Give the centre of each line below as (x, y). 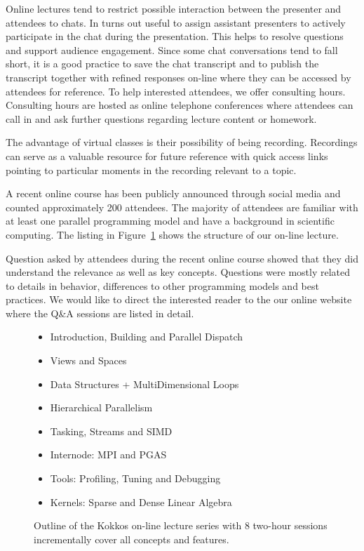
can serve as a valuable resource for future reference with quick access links (167, 155)
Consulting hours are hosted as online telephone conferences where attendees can (180, 105)
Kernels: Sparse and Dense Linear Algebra (141, 502)
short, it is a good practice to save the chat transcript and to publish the (162, 64)
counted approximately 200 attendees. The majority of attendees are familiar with (182, 207)
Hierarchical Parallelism (101, 407)
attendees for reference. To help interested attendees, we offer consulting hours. (176, 91)
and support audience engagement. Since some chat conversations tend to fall (172, 49)
